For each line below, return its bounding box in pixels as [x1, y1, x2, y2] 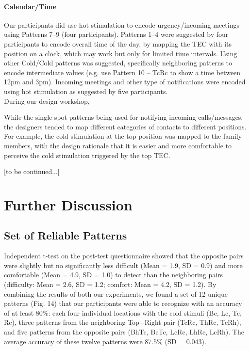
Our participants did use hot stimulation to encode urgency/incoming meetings [4, 19, 240, 30]
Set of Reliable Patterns [4, 228, 127, 243]
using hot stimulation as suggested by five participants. [4, 86, 168, 96]
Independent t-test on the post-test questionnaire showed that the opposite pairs [4, 251, 244, 261]
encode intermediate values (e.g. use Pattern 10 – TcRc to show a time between [4, 67, 241, 77]
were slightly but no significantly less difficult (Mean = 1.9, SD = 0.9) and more [4, 260, 243, 270]
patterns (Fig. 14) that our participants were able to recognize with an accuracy [4, 298, 242, 308]
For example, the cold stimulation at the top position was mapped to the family [4, 131, 242, 141]
